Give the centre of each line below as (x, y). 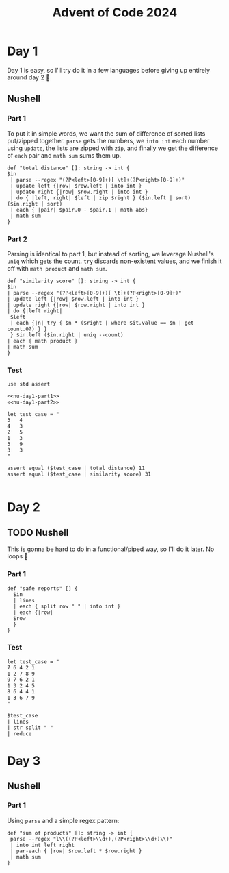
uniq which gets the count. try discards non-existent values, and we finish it (114, 261)
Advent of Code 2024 (115, 13)
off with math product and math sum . (57, 268)
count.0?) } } (27, 329)
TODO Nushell (38, 532)
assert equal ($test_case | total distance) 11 (76, 468)
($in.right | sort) (35, 204)
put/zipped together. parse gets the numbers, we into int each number (108, 140)
